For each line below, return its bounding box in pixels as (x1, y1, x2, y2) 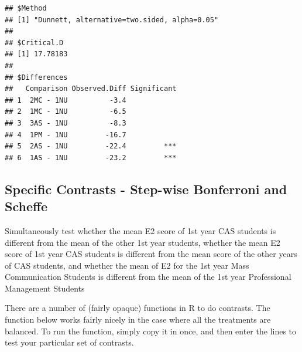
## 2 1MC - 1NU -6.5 (5, 107, 126, 116)
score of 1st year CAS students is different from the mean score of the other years (5, 248, 297, 260)
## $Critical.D (5, 38, 64, 47)
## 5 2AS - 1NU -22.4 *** (5, 142, 177, 151)
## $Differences (5, 73, 68, 82)
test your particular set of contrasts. (5, 336, 134, 348)
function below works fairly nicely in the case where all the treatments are (5, 313, 271, 326)
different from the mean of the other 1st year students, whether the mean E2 (5, 236, 280, 248)
